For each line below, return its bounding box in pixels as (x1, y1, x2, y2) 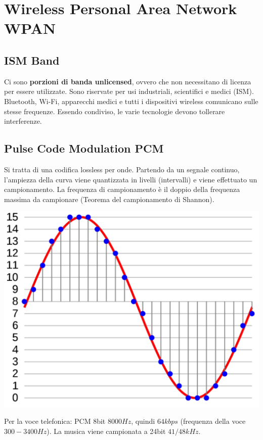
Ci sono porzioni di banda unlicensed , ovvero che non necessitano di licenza (4, 76, 251, 86)
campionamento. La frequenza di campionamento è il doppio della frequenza (4, 184, 240, 194)
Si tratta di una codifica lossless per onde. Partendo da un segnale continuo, (4, 164, 240, 174)
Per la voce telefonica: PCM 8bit (4, 416, 106, 426)
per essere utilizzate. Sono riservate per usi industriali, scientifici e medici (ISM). (4, 86, 254, 96)
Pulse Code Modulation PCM (4, 140, 164, 156)
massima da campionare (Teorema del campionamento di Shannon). (4, 193, 214, 204)
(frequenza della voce (180, 416, 246, 426)
